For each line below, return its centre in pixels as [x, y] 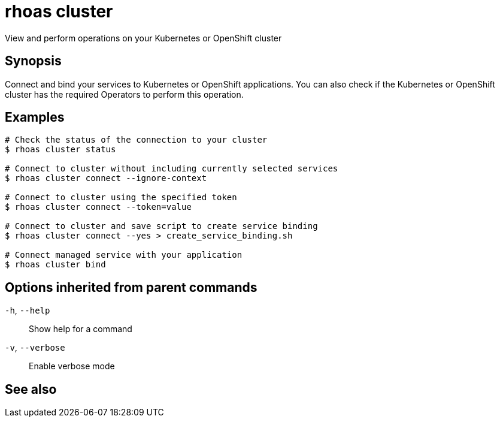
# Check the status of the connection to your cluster [136, 140]
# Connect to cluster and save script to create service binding [161, 226]
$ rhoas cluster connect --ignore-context [106, 178]
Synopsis [33, 61]
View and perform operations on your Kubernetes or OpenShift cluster [143, 38]
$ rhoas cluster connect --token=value [98, 207]
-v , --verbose [35, 348]
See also [31, 389]
